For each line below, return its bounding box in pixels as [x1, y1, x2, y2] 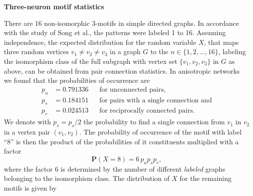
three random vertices [4, 46, 69, 57]
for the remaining [179, 173, 232, 183]
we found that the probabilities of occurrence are [4, 75, 150, 85]
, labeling [218, 46, 246, 57]
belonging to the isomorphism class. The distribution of [4, 173, 170, 183]
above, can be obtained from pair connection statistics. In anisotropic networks [4, 65, 240, 76]
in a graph [110, 46, 141, 57]
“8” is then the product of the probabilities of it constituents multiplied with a [4, 136, 239, 146]
